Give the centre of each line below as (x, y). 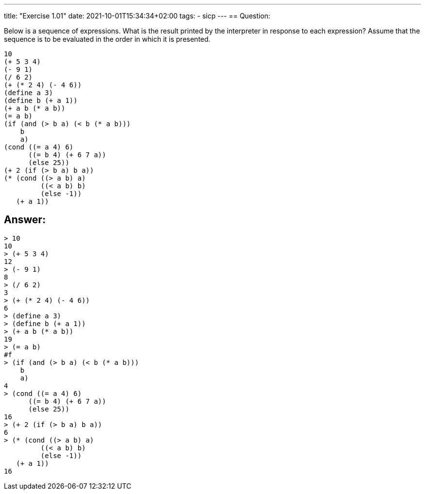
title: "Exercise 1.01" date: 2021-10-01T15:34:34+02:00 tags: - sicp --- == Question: (137, 16)
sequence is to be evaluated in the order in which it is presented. (107, 39)
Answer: (25, 220)
